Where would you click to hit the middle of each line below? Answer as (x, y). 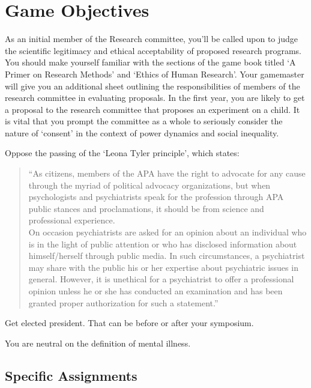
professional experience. (72, 220)
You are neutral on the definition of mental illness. (98, 343)
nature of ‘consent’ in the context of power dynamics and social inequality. (142, 132)
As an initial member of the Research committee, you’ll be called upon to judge (152, 39)
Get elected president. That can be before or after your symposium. (129, 323)
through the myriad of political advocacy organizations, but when (149, 185)
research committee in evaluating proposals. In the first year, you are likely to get (155, 98)
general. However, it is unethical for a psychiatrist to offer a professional (161, 279)
